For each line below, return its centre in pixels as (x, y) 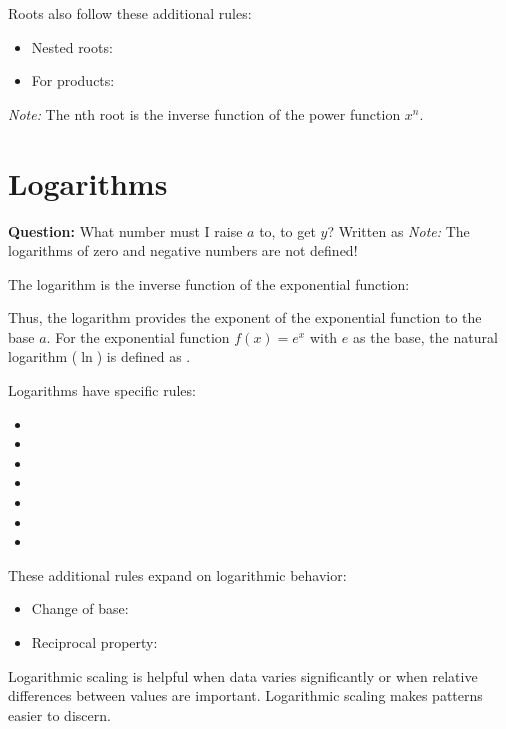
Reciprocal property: (94, 642)
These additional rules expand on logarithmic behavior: (177, 574)
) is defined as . (143, 356)
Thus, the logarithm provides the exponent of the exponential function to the (245, 317)
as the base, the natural (425, 336)
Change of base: (80, 608)
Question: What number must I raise (125, 230)
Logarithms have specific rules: (102, 390)
